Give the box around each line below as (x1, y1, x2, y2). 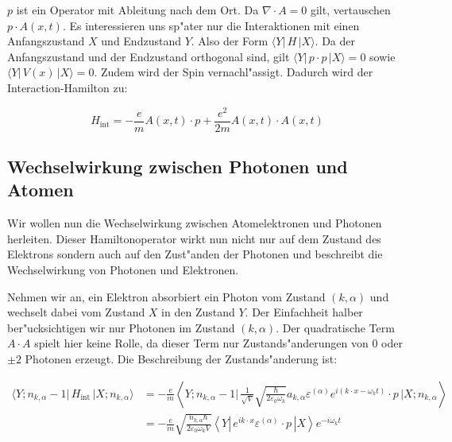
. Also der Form (191, 33, 268, 49)
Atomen (7, 177, 74, 202)
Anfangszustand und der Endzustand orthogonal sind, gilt (7, 48, 290, 64)
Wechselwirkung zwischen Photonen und (7, 154, 348, 179)
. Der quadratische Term (276, 319, 395, 335)
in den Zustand (161, 304, 235, 320)
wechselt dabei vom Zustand (7, 304, 145, 320)
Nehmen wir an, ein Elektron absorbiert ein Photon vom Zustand (7, 288, 326, 304)
